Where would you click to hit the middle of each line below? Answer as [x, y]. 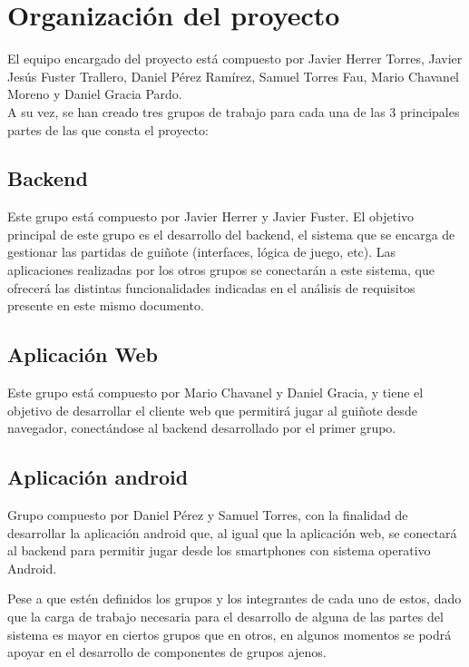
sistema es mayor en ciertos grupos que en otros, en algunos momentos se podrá [230, 634]
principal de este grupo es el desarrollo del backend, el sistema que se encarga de [231, 234]
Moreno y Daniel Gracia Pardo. [95, 94]
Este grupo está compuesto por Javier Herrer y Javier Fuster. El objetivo [211, 216]
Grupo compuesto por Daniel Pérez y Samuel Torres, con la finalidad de [208, 515]
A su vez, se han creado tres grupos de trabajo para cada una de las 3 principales [234, 111]
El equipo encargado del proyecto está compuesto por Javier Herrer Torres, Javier [235, 59]
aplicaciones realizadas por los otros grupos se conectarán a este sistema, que [221, 270]
